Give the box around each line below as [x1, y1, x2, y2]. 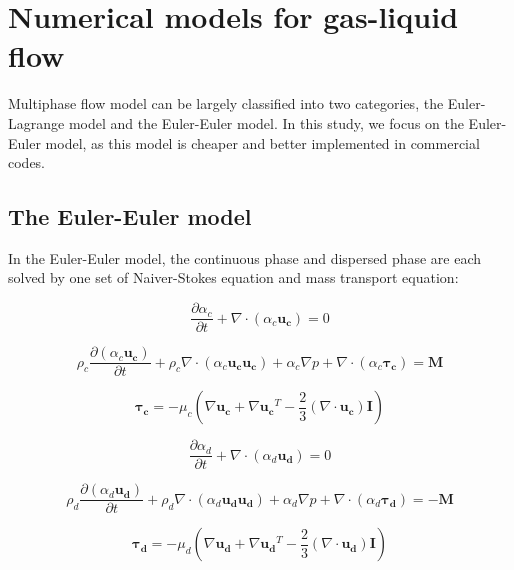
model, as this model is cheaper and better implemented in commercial [45, 132, 480, 153]
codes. [8, 152, 46, 173]
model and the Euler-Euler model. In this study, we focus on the [68, 112, 464, 133]
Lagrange [8, 112, 65, 133]
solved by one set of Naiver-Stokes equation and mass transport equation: [8, 267, 459, 288]
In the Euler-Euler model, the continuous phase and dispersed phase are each [8, 247, 482, 268]
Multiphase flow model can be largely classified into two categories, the [8, 93, 444, 114]
